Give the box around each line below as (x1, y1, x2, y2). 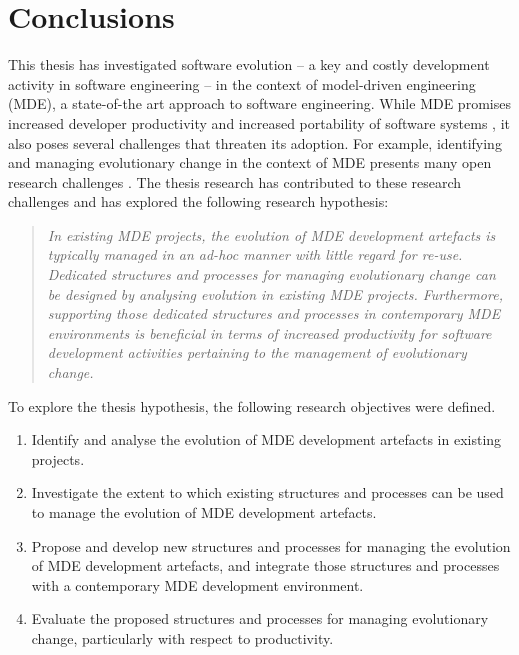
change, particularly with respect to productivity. (31, 627, 334, 648)
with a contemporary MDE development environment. (31, 574, 364, 595)
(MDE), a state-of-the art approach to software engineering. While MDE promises (8, 93, 511, 114)
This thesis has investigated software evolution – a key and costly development (8, 54, 490, 75)
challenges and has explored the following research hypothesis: (8, 191, 389, 212)
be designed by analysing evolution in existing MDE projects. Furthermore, (47, 283, 503, 304)
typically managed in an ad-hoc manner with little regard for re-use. (47, 244, 463, 265)
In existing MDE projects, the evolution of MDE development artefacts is (47, 224, 496, 245)
